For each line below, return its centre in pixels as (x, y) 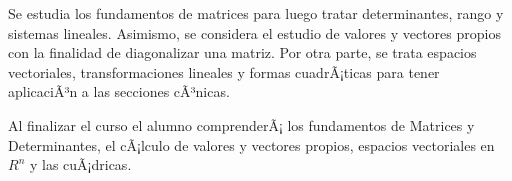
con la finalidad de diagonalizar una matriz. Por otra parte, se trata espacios (242, 52)
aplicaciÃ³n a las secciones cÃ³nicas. (119, 91)
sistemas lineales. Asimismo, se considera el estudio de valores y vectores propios (254, 32)
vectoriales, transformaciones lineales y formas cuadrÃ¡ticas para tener (224, 71)
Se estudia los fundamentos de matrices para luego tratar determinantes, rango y (256, 13)
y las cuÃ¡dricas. (80, 164)
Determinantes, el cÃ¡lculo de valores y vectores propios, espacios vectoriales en (251, 144)
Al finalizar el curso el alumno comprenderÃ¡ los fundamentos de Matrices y (241, 124)
